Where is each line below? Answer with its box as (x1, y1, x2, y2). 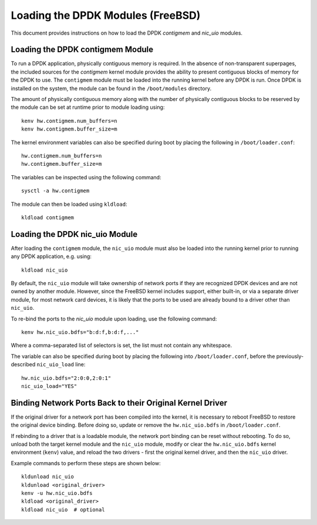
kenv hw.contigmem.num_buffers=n (21, 118, 117, 124)
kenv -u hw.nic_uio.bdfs (21, 490, 93, 496)
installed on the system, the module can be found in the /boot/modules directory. (11, 85, 211, 92)
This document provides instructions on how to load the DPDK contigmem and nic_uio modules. (11, 29, 243, 36)
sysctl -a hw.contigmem (21, 188, 90, 194)
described (11, 361, 36, 368)
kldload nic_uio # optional (21, 506, 105, 513)
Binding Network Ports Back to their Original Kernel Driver (11, 397, 227, 408)
